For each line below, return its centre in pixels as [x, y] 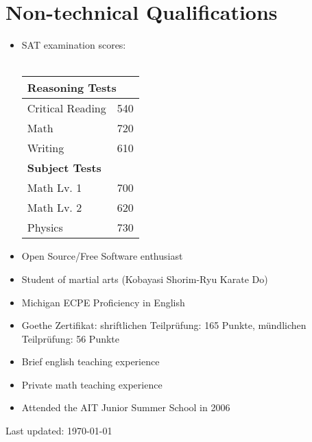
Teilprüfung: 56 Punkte [71, 338]
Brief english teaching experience [91, 361]
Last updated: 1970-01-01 [59, 431]
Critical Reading [67, 108]
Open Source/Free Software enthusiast [102, 256]
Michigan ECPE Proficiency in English [103, 302]
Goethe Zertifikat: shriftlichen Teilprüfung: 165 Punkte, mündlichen [164, 325]
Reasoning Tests [72, 88]
